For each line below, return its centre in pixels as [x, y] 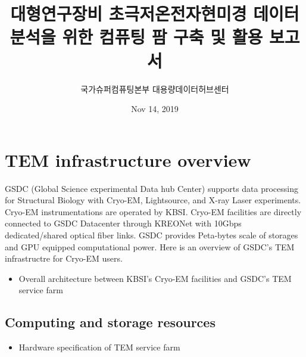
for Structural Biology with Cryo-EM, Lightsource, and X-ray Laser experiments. [153, 200]
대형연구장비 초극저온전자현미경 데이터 [155, 13]
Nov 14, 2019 [155, 109]
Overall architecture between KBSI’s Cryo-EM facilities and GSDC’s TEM [155, 278]
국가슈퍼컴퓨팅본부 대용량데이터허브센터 [155, 89]
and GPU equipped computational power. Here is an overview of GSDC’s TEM [150, 246]
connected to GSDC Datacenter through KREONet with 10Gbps [123, 223]
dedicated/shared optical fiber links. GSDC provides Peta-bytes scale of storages [152, 235]
